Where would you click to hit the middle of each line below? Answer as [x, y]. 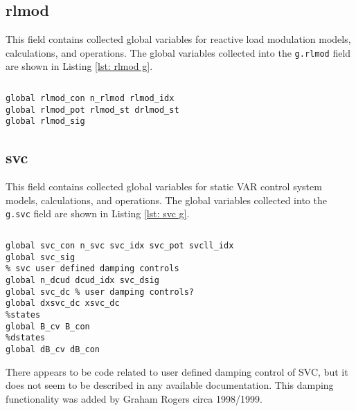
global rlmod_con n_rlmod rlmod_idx [90, 99]
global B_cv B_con [48, 326]
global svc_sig [41, 257]
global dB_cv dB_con [53, 349]
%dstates [26, 338]
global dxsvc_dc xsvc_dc [63, 303]
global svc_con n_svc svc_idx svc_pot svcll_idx [120, 246]
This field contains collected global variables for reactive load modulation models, [178, 39]
